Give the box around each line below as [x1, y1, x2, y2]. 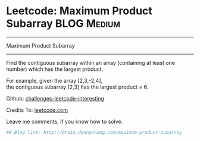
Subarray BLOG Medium [6, 17, 121, 30]
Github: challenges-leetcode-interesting [6, 95, 104, 102]
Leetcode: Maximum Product [6, 4, 153, 18]
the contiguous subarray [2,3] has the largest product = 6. [6, 83, 149, 90]
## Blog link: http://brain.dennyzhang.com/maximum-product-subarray [6, 129, 183, 135]
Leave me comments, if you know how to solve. [6, 118, 123, 125]
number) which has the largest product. [6, 65, 104, 73]
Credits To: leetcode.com [6, 106, 68, 114]
